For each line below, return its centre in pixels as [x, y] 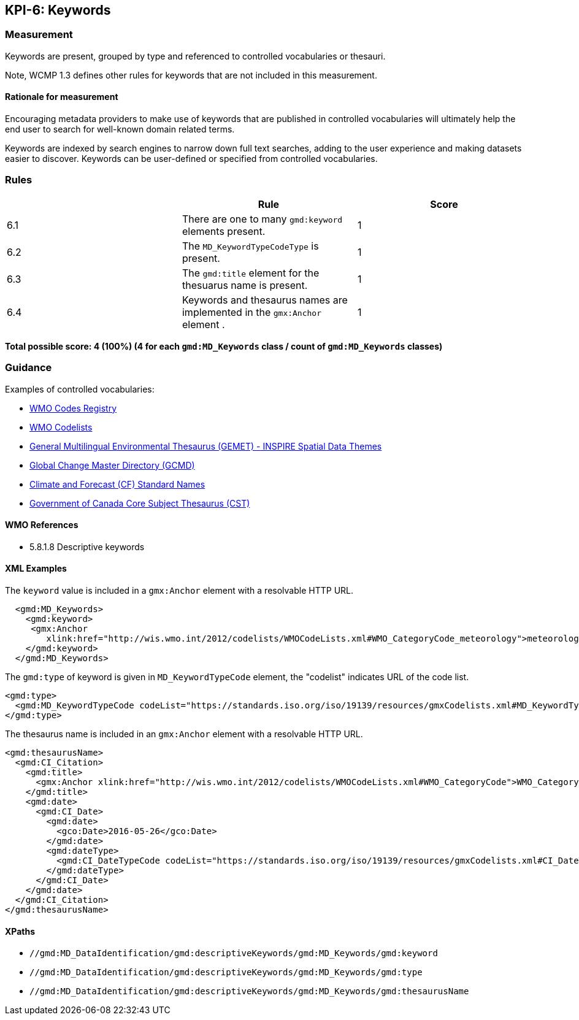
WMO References [42, 525]
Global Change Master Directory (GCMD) [112, 465]
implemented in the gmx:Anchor [252, 312]
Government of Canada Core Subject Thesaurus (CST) [140, 503]
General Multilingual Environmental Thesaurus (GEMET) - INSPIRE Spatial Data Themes [206, 446]
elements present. [224, 231]
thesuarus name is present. [245, 285]
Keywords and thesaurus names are [265, 300]
